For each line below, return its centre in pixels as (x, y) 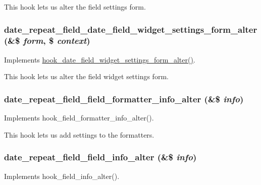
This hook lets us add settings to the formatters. (79, 134)
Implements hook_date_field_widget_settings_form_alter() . (100, 59)
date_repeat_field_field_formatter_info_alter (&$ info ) (124, 99)
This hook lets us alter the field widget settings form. (86, 76)
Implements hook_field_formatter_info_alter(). (79, 118)
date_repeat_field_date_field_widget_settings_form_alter (131, 29)
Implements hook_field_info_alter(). (62, 176)
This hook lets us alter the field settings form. (75, 7)
